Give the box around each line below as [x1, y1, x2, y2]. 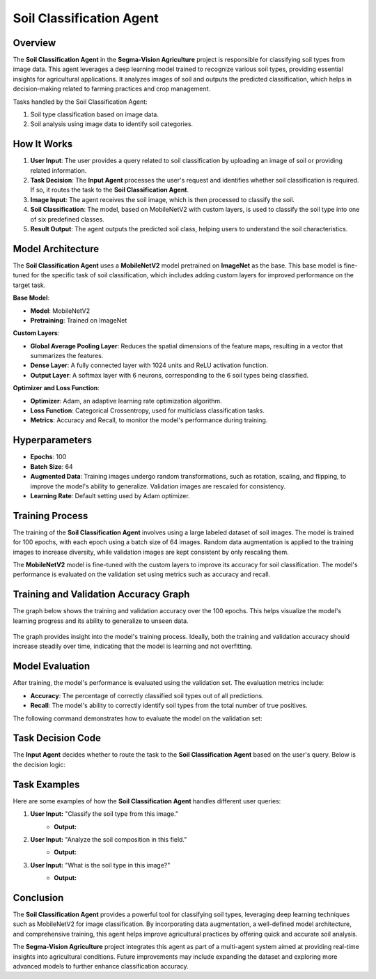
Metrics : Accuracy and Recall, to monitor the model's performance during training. [30, 416, 268, 424]
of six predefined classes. [30, 215, 104, 223]
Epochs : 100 [30, 453, 67, 461]
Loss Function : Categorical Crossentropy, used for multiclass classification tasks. [30, 406, 265, 415]
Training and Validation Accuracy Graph [13, 589, 190, 601]
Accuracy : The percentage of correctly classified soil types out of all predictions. [30, 691, 264, 700]
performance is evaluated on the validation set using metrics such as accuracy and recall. [13, 570, 271, 578]
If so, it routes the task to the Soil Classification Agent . [30, 185, 189, 194]
